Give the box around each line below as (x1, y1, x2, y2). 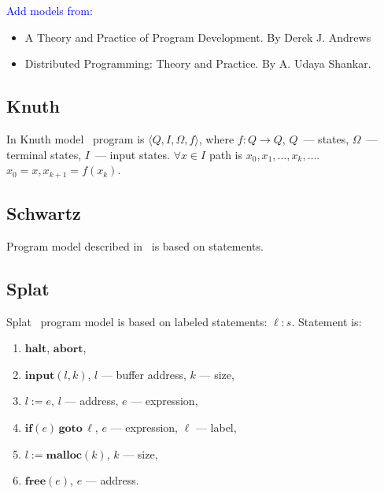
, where (198, 130, 234, 147)
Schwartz (6, 201, 81, 225)
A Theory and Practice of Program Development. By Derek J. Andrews (24, 28, 371, 45)
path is (209, 146, 242, 162)
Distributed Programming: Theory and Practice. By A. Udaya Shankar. (24, 55, 371, 72)
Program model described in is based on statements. (6, 237, 264, 254)
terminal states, (6, 146, 82, 162)
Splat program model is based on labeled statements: (6, 313, 268, 329)
